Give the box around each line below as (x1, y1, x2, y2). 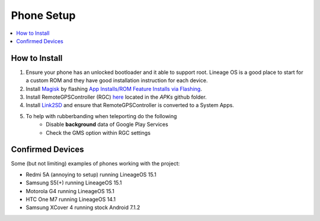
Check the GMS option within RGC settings (46, 129, 151, 136)
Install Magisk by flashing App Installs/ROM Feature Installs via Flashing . (25, 85, 203, 92)
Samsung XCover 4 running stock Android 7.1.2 (25, 204, 140, 211)
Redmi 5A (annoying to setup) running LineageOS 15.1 (25, 171, 156, 178)
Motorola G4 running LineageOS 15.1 (25, 187, 115, 194)
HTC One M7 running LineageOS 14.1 (25, 196, 116, 203)
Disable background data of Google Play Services (46, 121, 168, 128)
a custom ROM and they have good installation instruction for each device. (25, 77, 208, 84)
